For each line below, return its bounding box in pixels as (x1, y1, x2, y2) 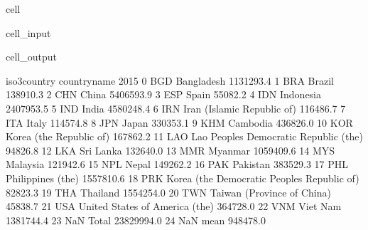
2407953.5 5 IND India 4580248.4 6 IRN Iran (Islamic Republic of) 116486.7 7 (6, 100, 346, 115)
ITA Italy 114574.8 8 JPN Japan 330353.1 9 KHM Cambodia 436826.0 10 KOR (6, 115, 353, 130)
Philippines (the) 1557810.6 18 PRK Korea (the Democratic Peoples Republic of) (6, 170, 359, 185)
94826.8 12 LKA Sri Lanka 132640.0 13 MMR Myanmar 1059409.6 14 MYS (6, 142, 335, 157)
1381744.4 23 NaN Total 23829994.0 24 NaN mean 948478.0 (6, 212, 266, 227)
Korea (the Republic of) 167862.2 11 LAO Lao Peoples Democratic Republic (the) (6, 129, 363, 144)
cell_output (6, 49, 57, 64)
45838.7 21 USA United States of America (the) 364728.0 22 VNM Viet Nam (6, 199, 342, 214)
